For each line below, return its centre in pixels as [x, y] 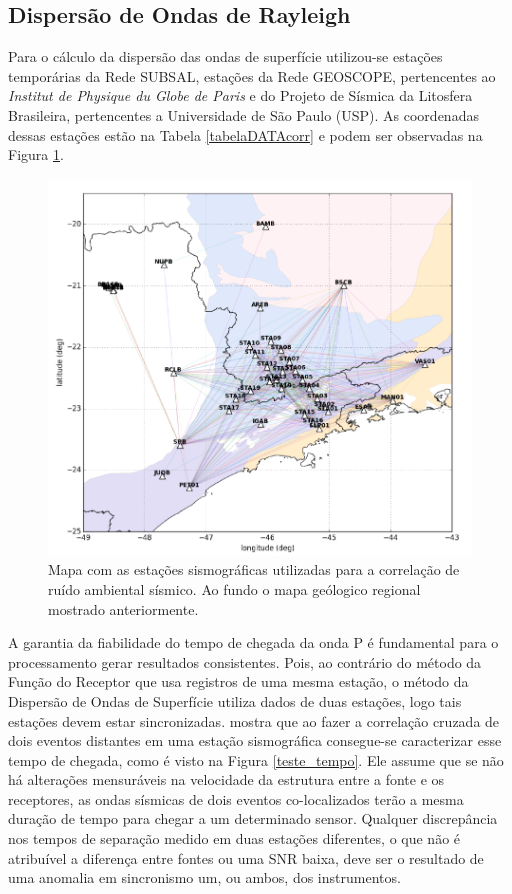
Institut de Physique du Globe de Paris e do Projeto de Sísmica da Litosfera [240, 95]
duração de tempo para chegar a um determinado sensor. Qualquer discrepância [253, 818]
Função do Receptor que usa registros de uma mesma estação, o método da [238, 681]
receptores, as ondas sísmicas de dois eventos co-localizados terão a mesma [236, 798]
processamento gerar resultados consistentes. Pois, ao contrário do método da [245, 661]
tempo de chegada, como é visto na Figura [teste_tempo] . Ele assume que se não [256, 759]
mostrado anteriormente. [123, 608]
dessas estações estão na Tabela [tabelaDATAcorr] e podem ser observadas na [245, 134]
